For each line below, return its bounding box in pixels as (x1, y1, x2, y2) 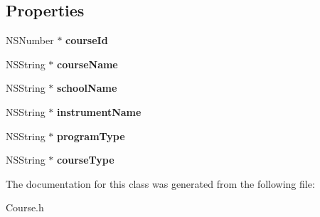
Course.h (6, 200, 44, 215)
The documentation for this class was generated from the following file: (6, 176, 315, 191)
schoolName (57, 80, 117, 95)
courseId (65, 33, 108, 48)
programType (57, 128, 125, 143)
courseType (57, 152, 114, 167)
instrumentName (57, 104, 142, 119)
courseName (57, 56, 118, 71)
